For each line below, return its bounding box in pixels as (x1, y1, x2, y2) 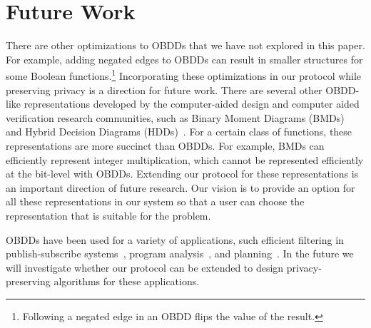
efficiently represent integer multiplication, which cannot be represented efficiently (6, 152, 364, 167)
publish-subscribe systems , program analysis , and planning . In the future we (6, 246, 354, 261)
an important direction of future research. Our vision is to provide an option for (6, 180, 355, 195)
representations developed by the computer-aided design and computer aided (24, 96, 360, 111)
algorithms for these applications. (54, 274, 200, 289)
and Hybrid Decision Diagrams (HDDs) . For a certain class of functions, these (6, 124, 352, 139)
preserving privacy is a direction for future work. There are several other (6, 82, 322, 97)
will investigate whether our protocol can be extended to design (6, 260, 284, 275)
